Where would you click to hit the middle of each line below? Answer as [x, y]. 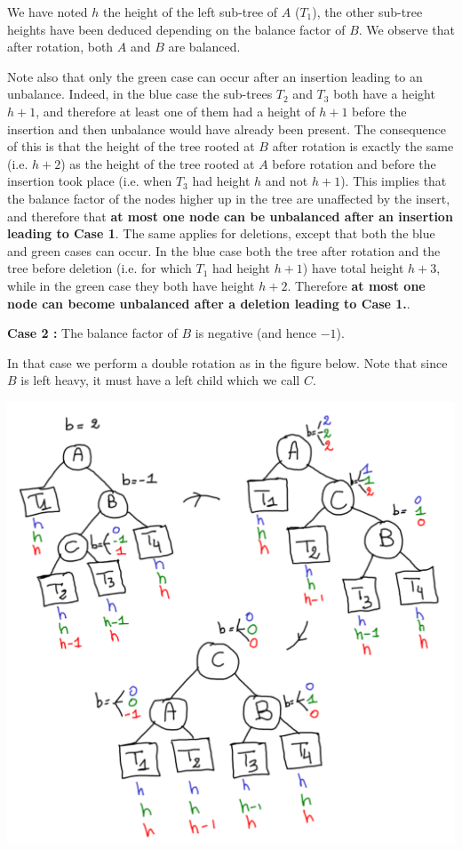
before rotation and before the [354, 163]
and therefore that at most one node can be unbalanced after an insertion [230, 216]
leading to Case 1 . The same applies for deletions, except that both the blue [221, 233]
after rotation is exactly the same [363, 146]
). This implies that [394, 181]
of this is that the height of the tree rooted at [131, 146]
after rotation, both [60, 47]
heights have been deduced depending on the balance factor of [176, 29]
